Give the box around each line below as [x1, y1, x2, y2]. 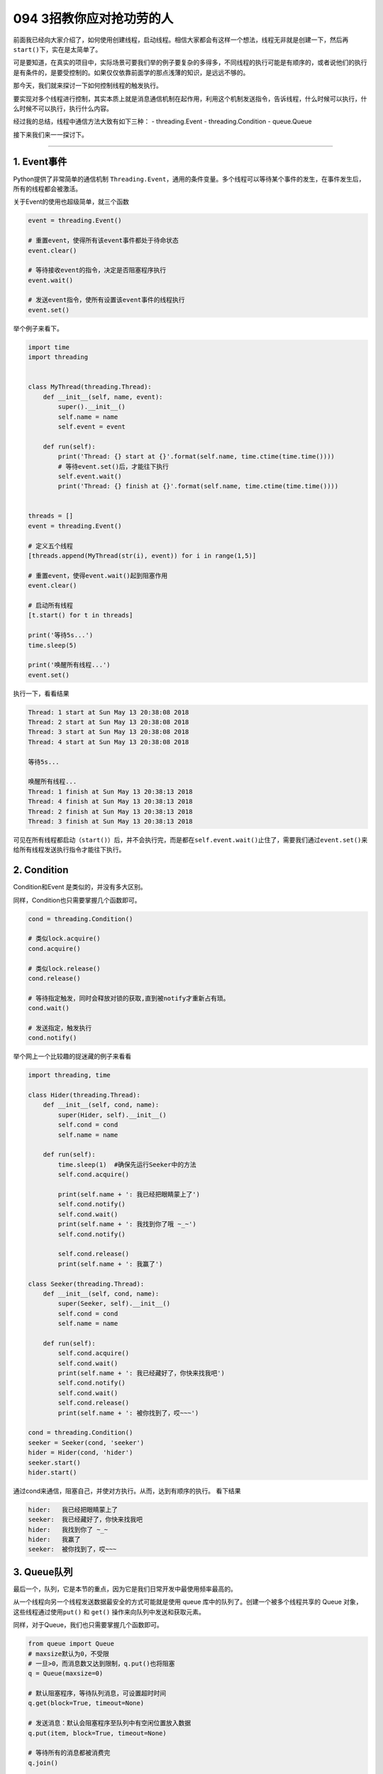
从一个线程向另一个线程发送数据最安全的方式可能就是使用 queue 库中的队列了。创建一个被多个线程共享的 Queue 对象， [13, 1597, 362, 1607]
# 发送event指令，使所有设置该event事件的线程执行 [28, 296, 185, 304]
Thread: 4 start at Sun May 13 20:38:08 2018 [28, 738, 189, 746]
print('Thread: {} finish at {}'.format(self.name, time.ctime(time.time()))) [57, 483, 339, 490]
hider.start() [28, 1468, 77, 1476]
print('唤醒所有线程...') [28, 661, 111, 669]
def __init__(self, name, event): [43, 392, 163, 401]
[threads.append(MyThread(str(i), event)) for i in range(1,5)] [28, 552, 257, 560]
